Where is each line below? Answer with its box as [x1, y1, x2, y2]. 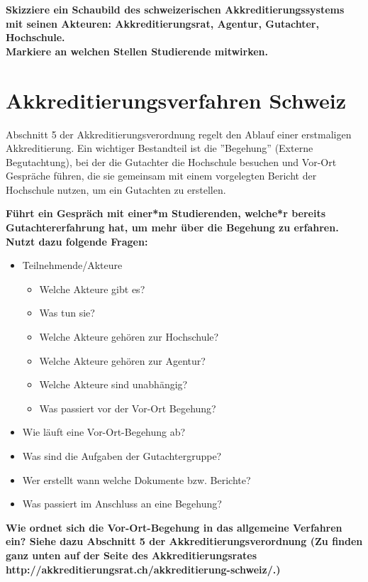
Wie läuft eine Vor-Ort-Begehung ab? [22, 424, 186, 439]
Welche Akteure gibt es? [39, 281, 145, 296]
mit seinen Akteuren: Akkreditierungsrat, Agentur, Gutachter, [6, 16, 319, 31]
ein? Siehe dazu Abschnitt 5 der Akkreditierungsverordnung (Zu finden [6, 534, 363, 549]
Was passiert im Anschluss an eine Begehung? [22, 496, 222, 511]
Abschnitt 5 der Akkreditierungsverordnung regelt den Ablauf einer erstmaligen [6, 126, 352, 141]
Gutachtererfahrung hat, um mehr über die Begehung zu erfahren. [6, 220, 339, 235]
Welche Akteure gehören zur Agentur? [39, 353, 206, 368]
